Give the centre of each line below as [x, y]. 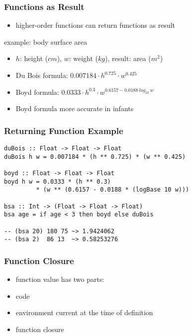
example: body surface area [46, 41]
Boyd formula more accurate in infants [75, 108]
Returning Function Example [64, 130]
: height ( [34, 58]
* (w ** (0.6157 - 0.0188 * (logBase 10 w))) [113, 190]
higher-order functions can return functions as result [96, 25]
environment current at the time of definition [84, 312]
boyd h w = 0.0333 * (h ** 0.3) [57, 181]
